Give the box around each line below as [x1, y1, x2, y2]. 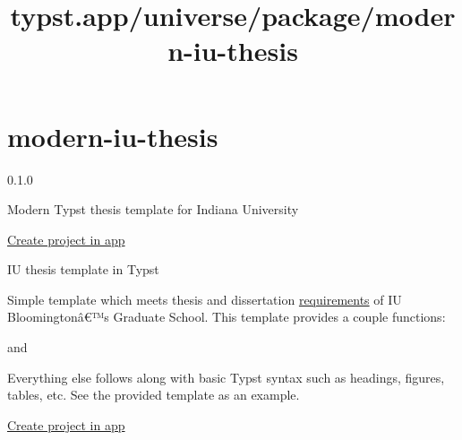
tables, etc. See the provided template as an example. [7, 385, 300, 404]
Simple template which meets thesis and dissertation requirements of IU [7, 289, 402, 308]
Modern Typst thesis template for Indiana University [7, 200, 299, 219]
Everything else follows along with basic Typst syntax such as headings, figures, [7, 367, 445, 386]
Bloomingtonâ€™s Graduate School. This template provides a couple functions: [7, 307, 446, 326]
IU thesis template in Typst [7, 260, 159, 279]
